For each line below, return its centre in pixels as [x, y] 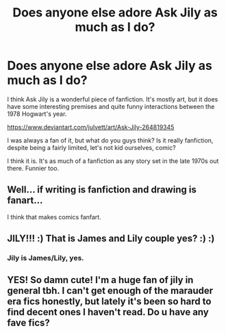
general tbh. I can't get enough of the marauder [110, 291]
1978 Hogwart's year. [37, 114]
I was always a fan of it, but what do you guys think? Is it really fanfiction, [110, 140]
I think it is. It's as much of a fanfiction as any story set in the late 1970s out [113, 161]
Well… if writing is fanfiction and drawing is [102, 190]
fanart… [25, 200]
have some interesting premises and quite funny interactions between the [111, 106]
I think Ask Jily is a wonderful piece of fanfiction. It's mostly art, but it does [113, 99]
